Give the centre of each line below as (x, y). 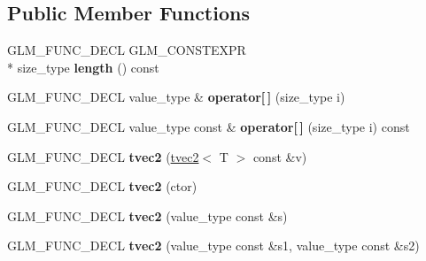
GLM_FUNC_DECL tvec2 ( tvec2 (103, 156)
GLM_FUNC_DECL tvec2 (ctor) (102, 186)
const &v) (280, 156)
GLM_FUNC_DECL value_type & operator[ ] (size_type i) (176, 97)
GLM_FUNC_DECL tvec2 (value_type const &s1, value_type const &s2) (213, 246)
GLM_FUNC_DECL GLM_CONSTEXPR (127, 50)
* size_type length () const (83, 67)
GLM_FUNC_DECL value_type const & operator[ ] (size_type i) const (209, 126)
